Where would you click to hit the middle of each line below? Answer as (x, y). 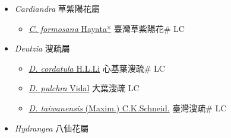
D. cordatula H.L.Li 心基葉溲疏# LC (97, 68)
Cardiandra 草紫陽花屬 (57, 8)
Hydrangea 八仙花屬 (52, 128)
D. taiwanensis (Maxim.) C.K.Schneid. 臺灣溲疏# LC (128, 107)
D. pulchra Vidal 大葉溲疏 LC (84, 88)
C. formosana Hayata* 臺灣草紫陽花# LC (107, 28)
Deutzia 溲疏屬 (42, 48)
